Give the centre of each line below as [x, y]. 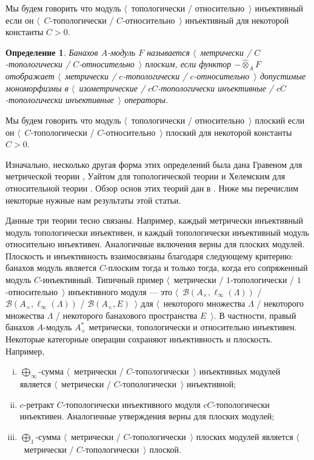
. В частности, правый [255, 315]
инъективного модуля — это [120, 291]
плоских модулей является [245, 436]
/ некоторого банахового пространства [127, 315]
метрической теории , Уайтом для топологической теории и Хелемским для [145, 176]
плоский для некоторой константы [229, 132]
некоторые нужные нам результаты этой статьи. [93, 200]
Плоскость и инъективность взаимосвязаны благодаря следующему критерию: [149, 255]
